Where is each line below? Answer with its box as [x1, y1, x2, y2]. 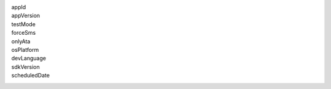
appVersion [11, 12, 40, 20]
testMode [11, 20, 36, 27]
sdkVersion [11, 63, 40, 70]
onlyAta [11, 37, 31, 45]
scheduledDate [11, 72, 50, 79]
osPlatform [11, 46, 39, 53]
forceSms [11, 29, 36, 37]
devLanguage [11, 55, 46, 62]
